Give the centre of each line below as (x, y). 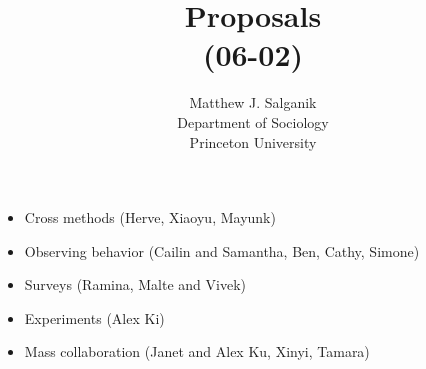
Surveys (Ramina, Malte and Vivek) (135, 284)
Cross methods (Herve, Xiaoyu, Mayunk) (150, 217)
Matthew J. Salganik (253, 102)
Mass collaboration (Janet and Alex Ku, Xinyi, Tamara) (197, 351)
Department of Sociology (253, 121)
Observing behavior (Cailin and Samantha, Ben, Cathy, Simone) (222, 250)
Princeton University (253, 141)
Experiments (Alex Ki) (94, 317)
